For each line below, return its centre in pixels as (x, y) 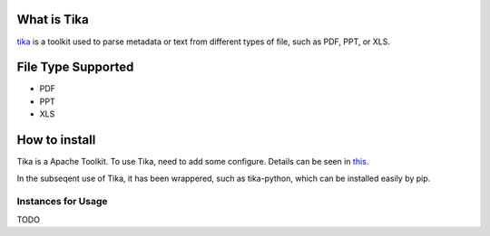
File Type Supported (75, 67)
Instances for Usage (62, 202)
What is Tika (53, 19)
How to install (56, 140)
